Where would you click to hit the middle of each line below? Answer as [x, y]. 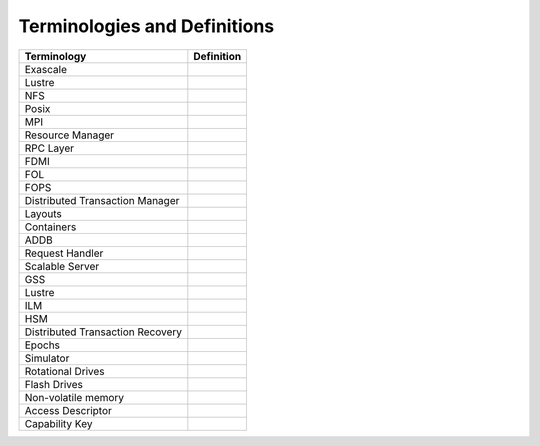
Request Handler [64, 253]
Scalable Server [62, 266]
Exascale [45, 69]
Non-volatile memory [74, 397]
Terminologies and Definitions [146, 26]
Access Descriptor [68, 410]
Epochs [42, 345]
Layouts [43, 213]
